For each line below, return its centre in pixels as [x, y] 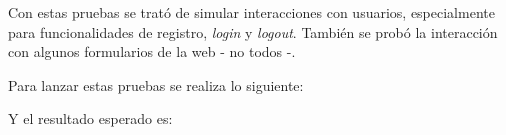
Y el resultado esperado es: [90, 118]
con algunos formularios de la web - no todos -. [152, 51]
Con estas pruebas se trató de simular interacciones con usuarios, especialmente [251, 12]
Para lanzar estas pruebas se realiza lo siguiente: [156, 84]
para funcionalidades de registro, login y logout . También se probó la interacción [253, 31]
